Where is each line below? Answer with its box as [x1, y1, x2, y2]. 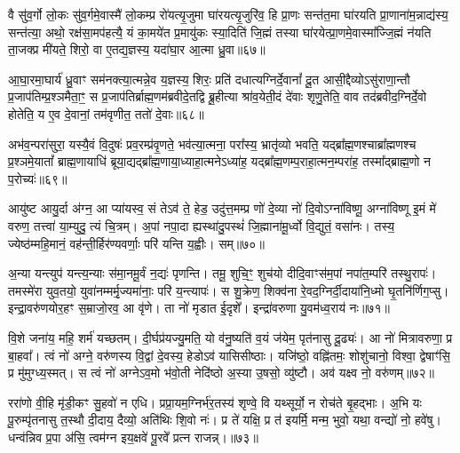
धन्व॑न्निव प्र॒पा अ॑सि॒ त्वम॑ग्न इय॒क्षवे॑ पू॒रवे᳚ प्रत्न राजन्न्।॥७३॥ [8, 427, 258, 446]
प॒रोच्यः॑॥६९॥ [8, 169, 67, 187]
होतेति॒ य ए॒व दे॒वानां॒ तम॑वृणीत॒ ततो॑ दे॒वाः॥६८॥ [8, 104, 204, 123]
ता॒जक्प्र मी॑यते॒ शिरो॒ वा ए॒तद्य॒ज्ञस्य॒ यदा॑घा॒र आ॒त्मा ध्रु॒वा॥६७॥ [8, 40, 266, 59]
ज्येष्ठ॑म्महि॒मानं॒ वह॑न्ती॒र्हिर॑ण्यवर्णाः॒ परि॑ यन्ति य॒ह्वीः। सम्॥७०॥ [8, 234, 265, 252]
